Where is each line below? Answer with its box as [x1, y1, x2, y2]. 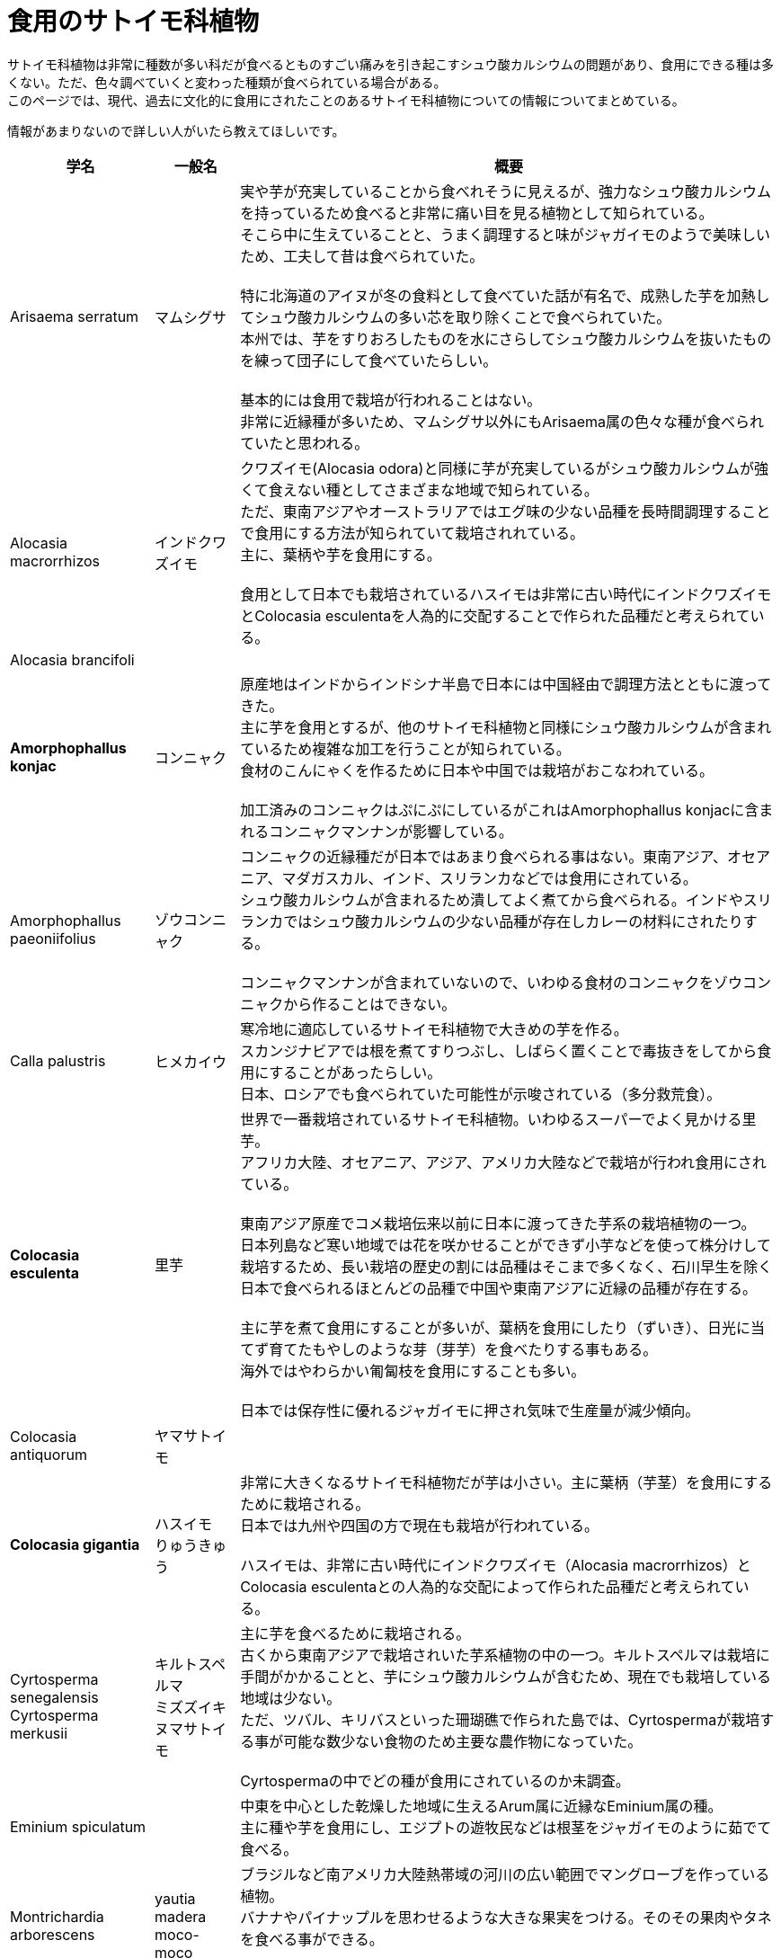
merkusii [10, 1723, 68, 1742]
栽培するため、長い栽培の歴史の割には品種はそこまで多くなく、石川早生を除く [240, 1257, 773, 1276]
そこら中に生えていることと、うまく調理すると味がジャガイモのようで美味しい [240, 225, 770, 244]
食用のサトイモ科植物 [7, 6, 260, 37]
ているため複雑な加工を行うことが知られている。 [240, 739, 571, 758]
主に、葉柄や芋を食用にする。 [240, 545, 441, 564]
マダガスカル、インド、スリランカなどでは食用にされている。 [281, 868, 697, 887]
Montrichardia [10, 1907, 104, 1926]
